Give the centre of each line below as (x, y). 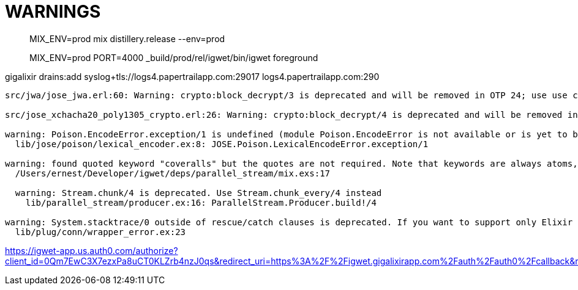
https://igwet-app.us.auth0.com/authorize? (92, 250)
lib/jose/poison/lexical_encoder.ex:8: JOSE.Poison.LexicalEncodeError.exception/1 (222, 144)
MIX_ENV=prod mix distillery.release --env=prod (127, 38)
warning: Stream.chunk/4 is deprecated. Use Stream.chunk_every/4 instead (198, 193)
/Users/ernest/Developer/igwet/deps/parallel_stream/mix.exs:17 (173, 173)
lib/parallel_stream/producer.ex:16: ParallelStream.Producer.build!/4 (201, 202)
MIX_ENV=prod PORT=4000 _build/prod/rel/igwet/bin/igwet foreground (174, 57)
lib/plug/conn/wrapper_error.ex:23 (100, 232)
